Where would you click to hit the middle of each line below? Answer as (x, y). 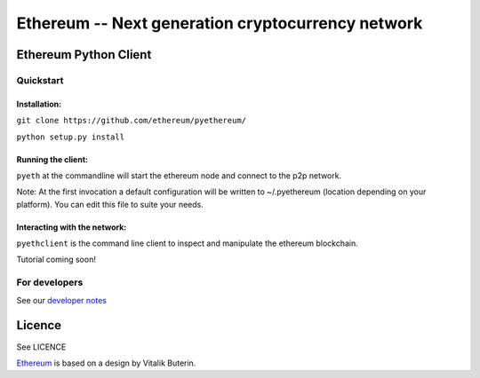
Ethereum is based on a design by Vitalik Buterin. (106, 363)
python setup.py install (70, 137)
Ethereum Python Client (84, 55)
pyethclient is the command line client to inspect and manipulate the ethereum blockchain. (188, 243)
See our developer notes (61, 300)
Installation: (39, 104)
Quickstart (40, 80)
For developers (50, 282)
